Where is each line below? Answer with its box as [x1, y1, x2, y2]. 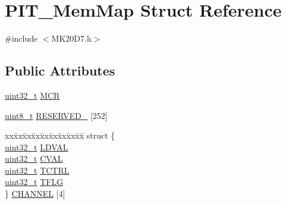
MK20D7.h [51, 32, 92, 45]
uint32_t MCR [5, 89, 60, 101]
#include [5, 32, 38, 45]
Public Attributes [5, 61, 115, 80]
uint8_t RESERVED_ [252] [5, 109, 108, 121]
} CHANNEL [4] [5, 187, 65, 200]
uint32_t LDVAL [5, 140, 68, 153]
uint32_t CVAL [5, 152, 63, 165]
